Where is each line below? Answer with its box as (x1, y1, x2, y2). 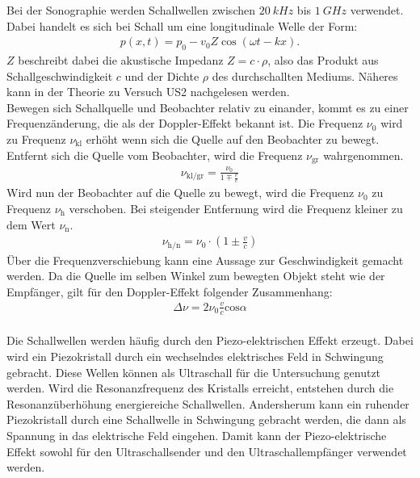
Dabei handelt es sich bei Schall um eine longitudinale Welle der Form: (6, 17, 358, 34)
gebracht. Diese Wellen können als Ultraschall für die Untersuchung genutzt (6, 363, 381, 380)
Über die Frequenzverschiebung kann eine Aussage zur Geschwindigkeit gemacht (6, 251, 404, 268)
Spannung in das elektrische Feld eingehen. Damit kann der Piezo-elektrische (6, 426, 387, 443)
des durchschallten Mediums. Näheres (212, 67, 398, 84)
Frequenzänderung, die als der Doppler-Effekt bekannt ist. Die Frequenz (6, 115, 363, 132)
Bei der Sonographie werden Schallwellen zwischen (6, 2, 255, 18)
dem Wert (6, 216, 56, 233)
